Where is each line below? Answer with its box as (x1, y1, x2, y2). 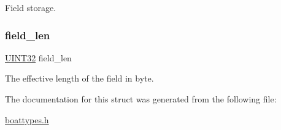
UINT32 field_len (5, 51, 72, 64)
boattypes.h (5, 113, 49, 126)
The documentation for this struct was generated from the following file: (5, 93, 277, 105)
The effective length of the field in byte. (5, 72, 154, 85)
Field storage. (5, 1, 56, 13)
